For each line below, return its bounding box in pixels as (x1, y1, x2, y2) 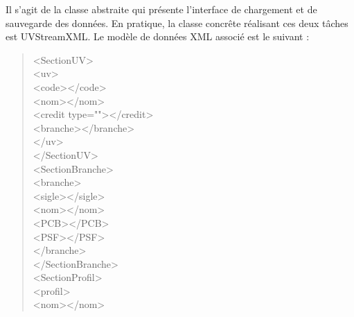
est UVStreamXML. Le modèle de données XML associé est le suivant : (6, 29, 310, 44)
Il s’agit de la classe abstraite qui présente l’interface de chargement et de (6, 2, 317, 16)
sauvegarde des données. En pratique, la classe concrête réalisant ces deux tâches (6, 15, 348, 30)
